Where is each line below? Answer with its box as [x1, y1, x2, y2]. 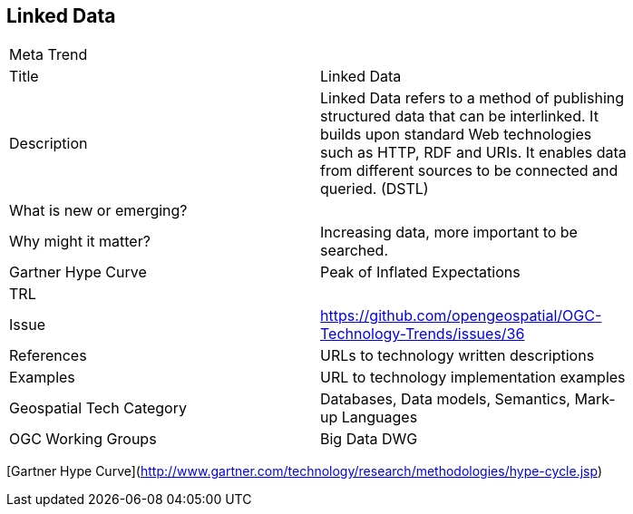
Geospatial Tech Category [9, 399, 187, 418]
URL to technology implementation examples [320, 368, 626, 387]
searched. [320, 241, 389, 260]
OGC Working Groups [9, 430, 157, 449]
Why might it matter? [9, 232, 151, 251]
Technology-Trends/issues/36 [320, 325, 525, 344]
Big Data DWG [320, 430, 418, 449]
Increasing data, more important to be [320, 223, 578, 242]
